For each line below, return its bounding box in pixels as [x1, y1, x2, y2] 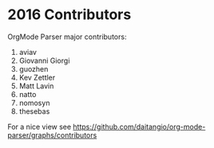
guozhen [18, 64, 49, 73]
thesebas [18, 106, 50, 116]
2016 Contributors [7, 6, 132, 24]
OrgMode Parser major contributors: [7, 32, 127, 41]
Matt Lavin [18, 81, 54, 91]
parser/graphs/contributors [7, 130, 97, 140]
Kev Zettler [18, 72, 56, 82]
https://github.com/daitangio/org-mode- [73, 122, 206, 131]
